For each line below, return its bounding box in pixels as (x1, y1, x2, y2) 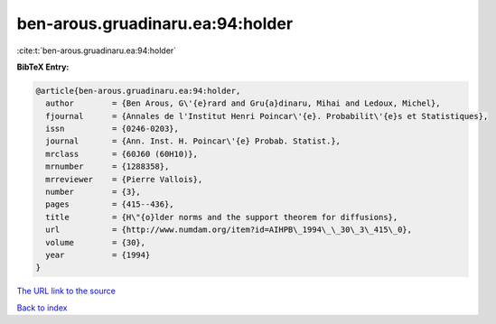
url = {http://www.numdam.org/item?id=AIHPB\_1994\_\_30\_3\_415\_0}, (45, 225, 413, 235)
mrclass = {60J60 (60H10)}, (45, 149, 199, 159)
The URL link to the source (16, 285, 117, 297)
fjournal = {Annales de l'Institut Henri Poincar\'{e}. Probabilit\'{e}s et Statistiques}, (45, 111, 489, 121)
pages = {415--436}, (45, 199, 175, 209)
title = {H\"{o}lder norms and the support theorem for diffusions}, (45, 212, 398, 222)
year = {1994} (45, 250, 151, 260)
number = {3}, (45, 187, 142, 198)
